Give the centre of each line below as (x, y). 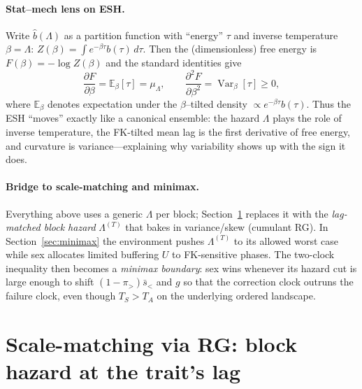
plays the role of (307, 118)
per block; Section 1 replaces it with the (242, 213)
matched (23, 227)
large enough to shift (50, 282)
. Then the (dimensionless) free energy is (230, 49)
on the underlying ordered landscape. (236, 296)
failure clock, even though (61, 296)
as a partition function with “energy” (144, 35)
